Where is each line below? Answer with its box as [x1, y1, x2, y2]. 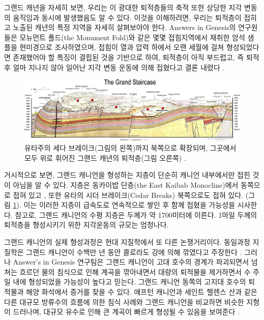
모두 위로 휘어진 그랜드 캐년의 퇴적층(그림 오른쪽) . [24, 152, 186, 163]
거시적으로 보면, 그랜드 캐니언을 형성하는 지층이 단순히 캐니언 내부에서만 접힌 [4, 169, 250, 180]
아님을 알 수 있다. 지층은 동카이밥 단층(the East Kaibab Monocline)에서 [13, 180, 239, 190]
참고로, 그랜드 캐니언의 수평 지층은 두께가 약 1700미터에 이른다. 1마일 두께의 [15, 209, 257, 220]
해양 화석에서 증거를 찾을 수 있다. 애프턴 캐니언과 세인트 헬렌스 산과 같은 [26, 286, 257, 297]
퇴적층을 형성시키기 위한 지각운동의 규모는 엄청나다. [4, 219, 169, 230]
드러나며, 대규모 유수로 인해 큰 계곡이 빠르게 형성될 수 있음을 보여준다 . [13, 306, 240, 317]
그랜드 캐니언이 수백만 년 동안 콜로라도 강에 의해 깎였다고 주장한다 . [26, 246, 242, 257]
